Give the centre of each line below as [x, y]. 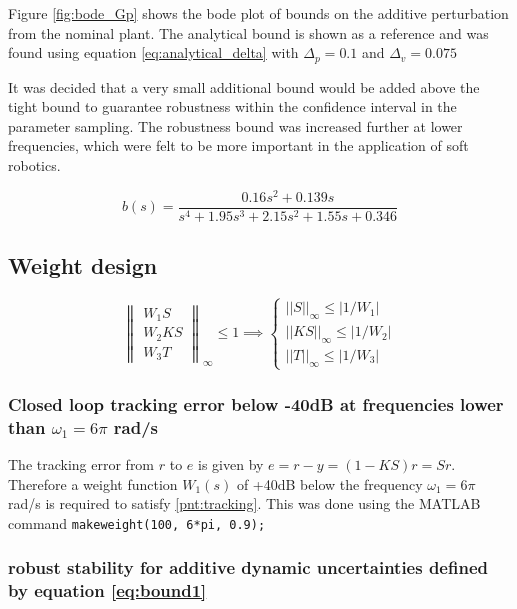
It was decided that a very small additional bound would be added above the [244, 86]
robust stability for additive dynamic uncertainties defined [248, 567]
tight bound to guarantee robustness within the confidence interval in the [232, 106]
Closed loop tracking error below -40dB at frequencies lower [256, 403]
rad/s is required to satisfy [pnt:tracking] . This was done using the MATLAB [244, 503]
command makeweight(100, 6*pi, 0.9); [137, 522]
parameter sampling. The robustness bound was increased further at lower [235, 125]
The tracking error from [81, 464]
